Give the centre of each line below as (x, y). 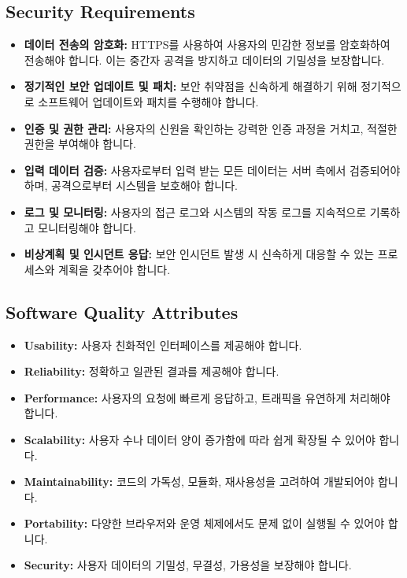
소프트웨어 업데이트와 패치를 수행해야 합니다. (148, 101)
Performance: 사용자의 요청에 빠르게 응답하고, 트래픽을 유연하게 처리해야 (207, 397)
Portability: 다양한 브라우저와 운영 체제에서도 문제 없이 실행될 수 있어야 (204, 523)
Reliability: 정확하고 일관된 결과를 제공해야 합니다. (152, 371)
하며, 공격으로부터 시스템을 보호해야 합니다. (131, 185)
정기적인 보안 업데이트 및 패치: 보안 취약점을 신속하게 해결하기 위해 (191, 86)
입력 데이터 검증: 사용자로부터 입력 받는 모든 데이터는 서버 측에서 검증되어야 (212, 170)
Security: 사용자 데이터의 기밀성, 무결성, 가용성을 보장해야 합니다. (188, 565)
